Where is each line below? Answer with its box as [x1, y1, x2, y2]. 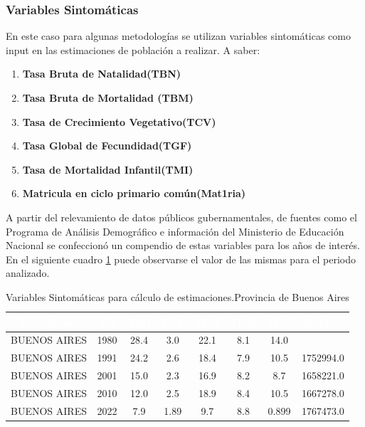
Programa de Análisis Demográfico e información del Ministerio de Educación [6, 223, 344, 238]
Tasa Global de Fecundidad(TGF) [22, 138, 192, 153]
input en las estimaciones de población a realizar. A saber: [6, 42, 260, 57]
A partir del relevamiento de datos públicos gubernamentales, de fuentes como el [6, 209, 357, 224]
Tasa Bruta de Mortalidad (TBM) [22, 90, 194, 105]
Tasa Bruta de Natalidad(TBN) [22, 66, 181, 81]
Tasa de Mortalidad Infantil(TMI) [22, 162, 194, 176]
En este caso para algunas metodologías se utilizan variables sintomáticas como [6, 28, 351, 43]
